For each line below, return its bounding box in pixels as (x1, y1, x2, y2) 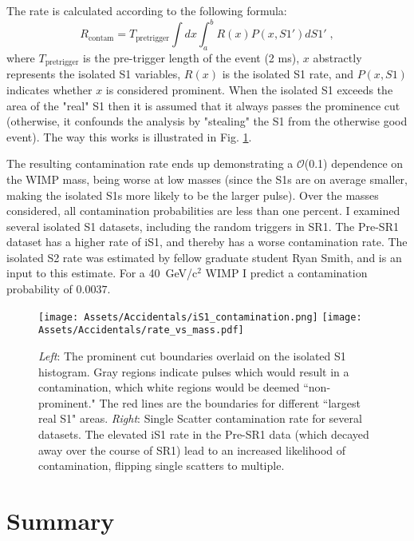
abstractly (313, 49, 362, 66)
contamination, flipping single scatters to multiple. (38, 457, 285, 474)
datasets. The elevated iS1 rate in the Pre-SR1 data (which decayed (38, 425, 369, 442)
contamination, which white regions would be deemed (38, 379, 300, 396)
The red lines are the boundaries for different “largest (99, 394, 361, 411)
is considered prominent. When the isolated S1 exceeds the (105, 81, 393, 97)
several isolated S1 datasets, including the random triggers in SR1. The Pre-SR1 (6, 217, 399, 234)
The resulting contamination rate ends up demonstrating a (6, 155, 294, 172)
